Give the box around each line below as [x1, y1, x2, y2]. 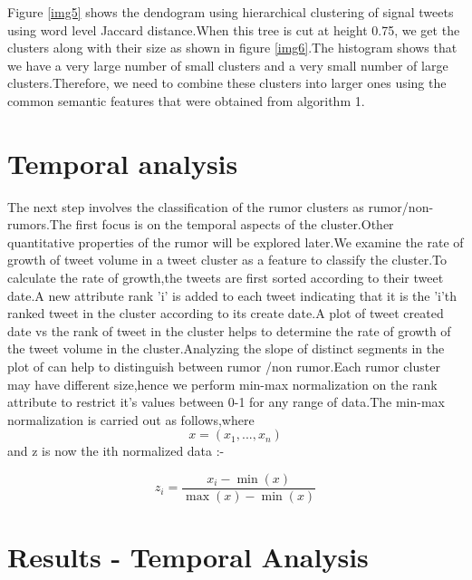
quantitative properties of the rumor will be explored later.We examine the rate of [7, 232, 464, 251]
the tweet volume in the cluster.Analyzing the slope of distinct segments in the [7, 339, 445, 358]
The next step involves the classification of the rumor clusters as [7, 197, 364, 216]
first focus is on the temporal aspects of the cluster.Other [75, 215, 394, 234]
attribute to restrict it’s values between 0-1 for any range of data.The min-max [7, 392, 446, 411]
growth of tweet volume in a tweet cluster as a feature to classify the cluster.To [7, 250, 448, 269]
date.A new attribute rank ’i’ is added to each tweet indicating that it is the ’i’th [7, 285, 458, 304]
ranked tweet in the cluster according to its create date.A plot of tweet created [7, 304, 444, 323]
